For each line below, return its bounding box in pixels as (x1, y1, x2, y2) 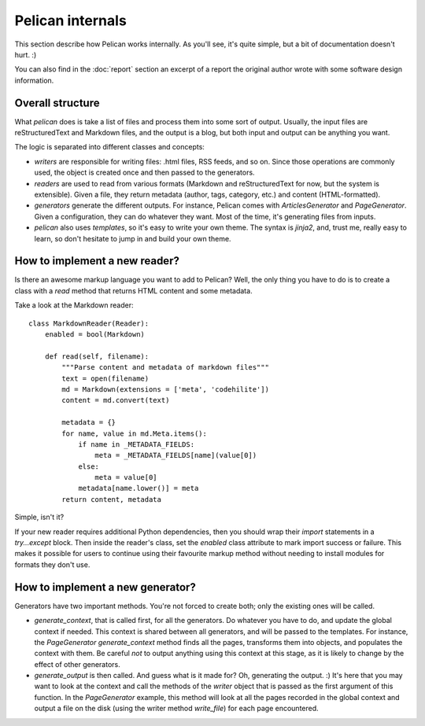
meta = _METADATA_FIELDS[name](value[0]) (94, 451, 257, 460)
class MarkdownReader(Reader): (28, 319, 150, 328)
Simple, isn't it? (14, 512, 65, 522)
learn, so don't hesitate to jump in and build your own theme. (34, 234, 231, 243)
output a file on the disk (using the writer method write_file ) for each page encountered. (34, 704, 319, 713)
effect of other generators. (34, 659, 121, 669)
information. (14, 76, 54, 85)
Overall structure (14, 96, 100, 109)
